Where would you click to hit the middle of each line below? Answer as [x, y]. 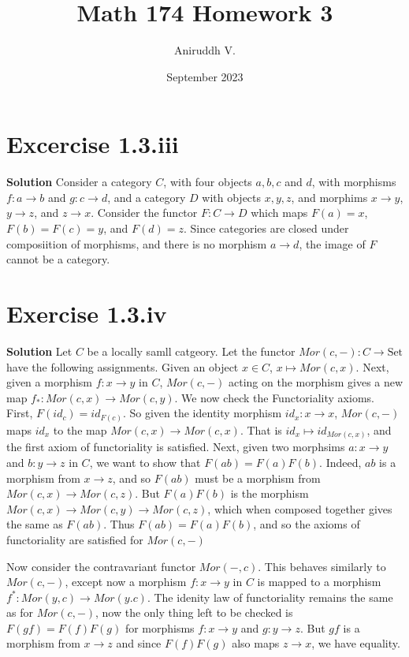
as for [20, 612]
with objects [232, 197]
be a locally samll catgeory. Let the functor [191, 351]
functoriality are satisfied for [75, 539]
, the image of [332, 243]
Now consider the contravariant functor [101, 566]
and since [139, 643]
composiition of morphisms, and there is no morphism [137, 243]
